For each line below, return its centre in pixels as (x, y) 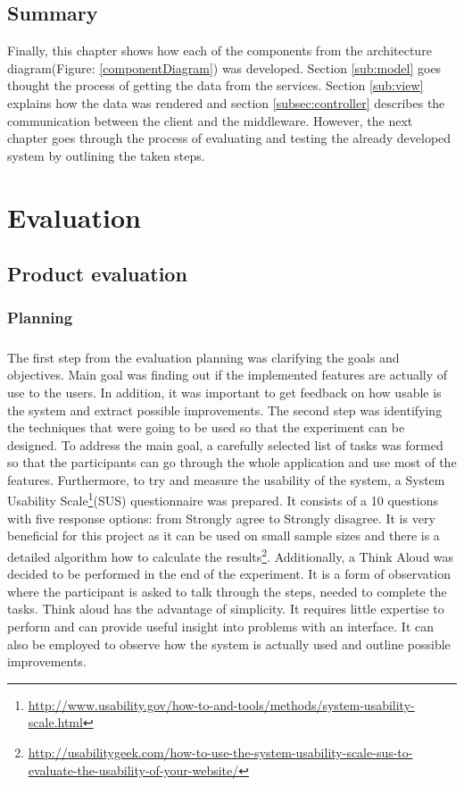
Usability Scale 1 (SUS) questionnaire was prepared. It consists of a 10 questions (223, 499)
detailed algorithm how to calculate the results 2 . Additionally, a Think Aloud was (231, 555)
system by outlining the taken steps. (106, 155)
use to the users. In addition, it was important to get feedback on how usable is (224, 392)
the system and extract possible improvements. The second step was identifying (225, 410)
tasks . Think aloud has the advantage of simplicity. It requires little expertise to (226, 609)
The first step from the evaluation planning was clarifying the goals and (203, 357)
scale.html (55, 722)
